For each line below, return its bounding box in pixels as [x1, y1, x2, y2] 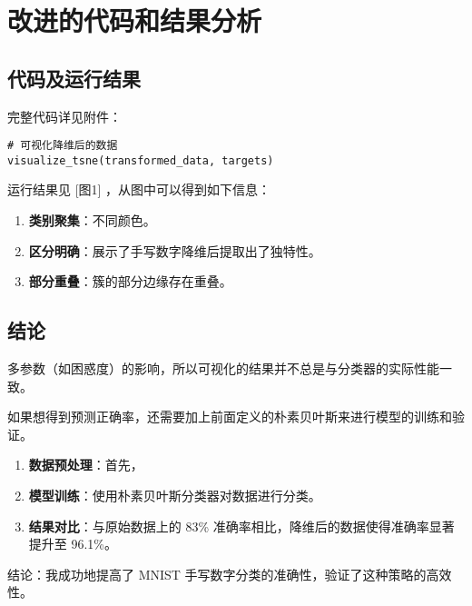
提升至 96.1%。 [28, 534, 118, 553]
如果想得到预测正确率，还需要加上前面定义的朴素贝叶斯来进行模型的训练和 [7, 407, 452, 426]
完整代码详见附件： [7, 106, 122, 125]
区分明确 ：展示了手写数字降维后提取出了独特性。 [28, 241, 321, 260]
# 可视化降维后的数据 [7, 139, 118, 153]
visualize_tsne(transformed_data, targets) [7, 154, 274, 167]
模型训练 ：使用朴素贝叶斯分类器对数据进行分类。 [28, 486, 321, 505]
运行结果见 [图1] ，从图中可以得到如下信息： [7, 180, 271, 199]
